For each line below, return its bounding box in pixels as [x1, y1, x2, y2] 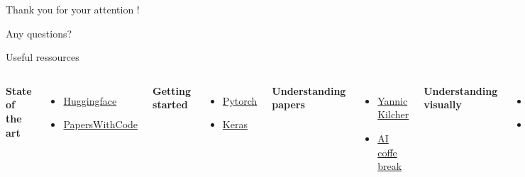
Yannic [377, 93, 408, 108]
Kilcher [377, 107, 409, 122]
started [153, 97, 188, 112]
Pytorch [222, 93, 258, 108]
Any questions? [6, 25, 72, 40]
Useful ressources [6, 50, 79, 64]
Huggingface [63, 93, 117, 108]
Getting [153, 83, 192, 98]
